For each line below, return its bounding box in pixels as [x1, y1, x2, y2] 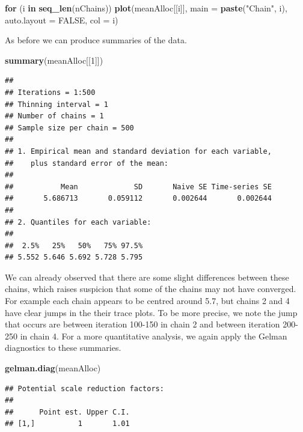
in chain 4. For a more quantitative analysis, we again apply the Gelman [20, 329, 287, 342]
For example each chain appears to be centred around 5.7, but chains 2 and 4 [5, 294, 290, 307]
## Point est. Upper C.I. [5, 407, 130, 416]
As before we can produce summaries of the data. [5, 34, 187, 46]
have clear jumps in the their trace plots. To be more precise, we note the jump [5, 306, 298, 318]
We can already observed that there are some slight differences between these [5, 270, 289, 283]
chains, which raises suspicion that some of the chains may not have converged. [5, 282, 296, 295]
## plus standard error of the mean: [5, 159, 169, 168]
